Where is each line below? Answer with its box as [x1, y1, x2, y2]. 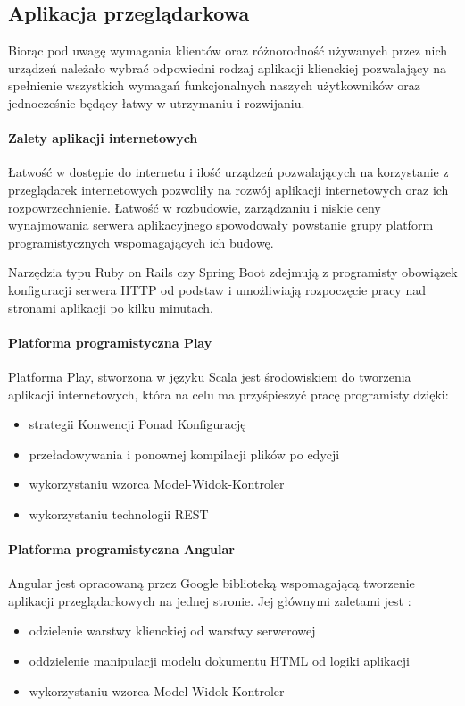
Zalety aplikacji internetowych [8, 129, 198, 147]
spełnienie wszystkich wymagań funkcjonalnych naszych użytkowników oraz [8, 76, 420, 95]
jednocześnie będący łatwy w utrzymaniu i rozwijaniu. [8, 93, 305, 112]
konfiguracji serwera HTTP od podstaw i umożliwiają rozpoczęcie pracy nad [8, 280, 426, 298]
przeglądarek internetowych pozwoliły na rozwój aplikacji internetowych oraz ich [8, 180, 449, 198]
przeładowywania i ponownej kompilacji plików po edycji [29, 444, 340, 463]
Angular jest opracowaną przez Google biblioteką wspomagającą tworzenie [8, 574, 415, 593]
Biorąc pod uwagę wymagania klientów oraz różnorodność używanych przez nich [8, 41, 447, 60]
